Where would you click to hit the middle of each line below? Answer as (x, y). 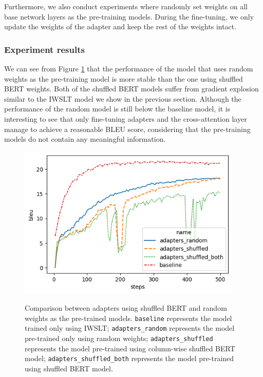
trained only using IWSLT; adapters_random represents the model (130, 328)
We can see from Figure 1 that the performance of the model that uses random (129, 68)
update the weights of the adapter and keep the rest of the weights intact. (120, 26)
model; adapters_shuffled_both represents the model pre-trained (129, 358)
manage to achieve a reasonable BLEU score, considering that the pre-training (127, 129)
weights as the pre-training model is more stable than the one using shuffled (124, 78)
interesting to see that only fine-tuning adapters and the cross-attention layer (126, 118)
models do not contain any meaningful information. (85, 139)
